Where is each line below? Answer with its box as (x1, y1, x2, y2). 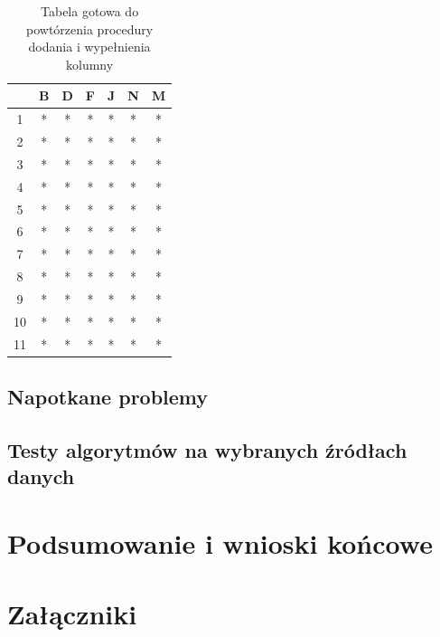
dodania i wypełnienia (28, 37, 151, 56)
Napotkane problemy (7, 383, 209, 411)
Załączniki (7, 595, 137, 632)
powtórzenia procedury (26, 19, 154, 38)
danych (7, 462, 75, 490)
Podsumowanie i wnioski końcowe (7, 524, 433, 561)
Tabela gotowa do (41, 2, 139, 20)
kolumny (66, 54, 114, 73)
